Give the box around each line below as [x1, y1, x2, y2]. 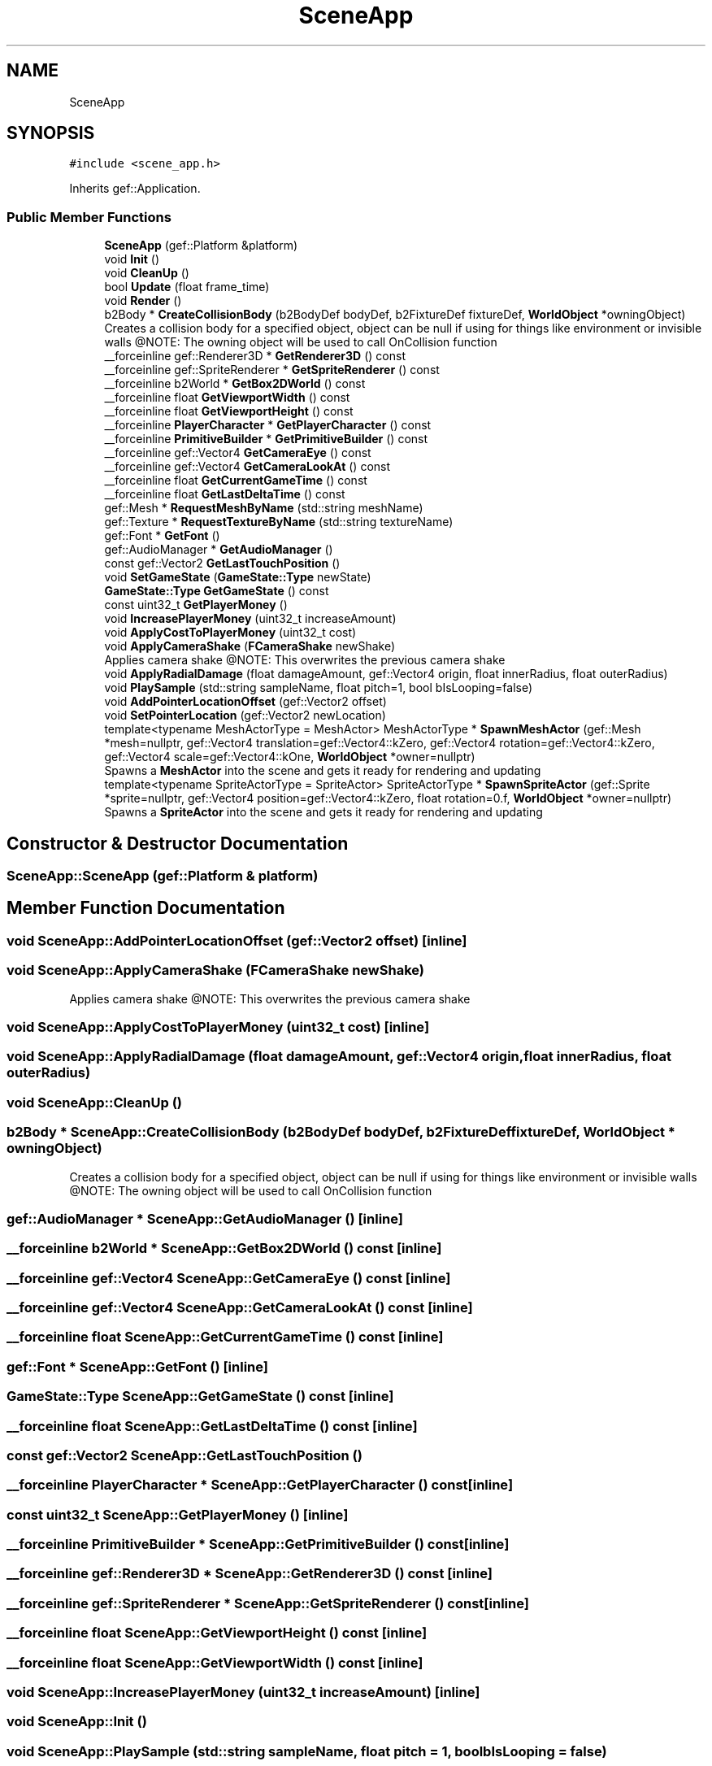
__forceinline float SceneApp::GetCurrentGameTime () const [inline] [7, 1329, 444, 1346]
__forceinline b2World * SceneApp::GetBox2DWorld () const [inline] [7, 1240, 442, 1257]
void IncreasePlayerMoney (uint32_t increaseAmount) [104, 611, 397, 626]
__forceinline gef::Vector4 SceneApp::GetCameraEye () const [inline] [7, 1269, 451, 1286]
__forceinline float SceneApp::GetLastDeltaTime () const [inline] [7, 1417, 418, 1434]
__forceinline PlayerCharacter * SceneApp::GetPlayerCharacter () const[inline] [7, 1477, 514, 1494]
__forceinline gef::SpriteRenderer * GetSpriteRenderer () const [104, 363, 440, 377]
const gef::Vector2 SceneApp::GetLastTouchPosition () [7, 1446, 363, 1464]
